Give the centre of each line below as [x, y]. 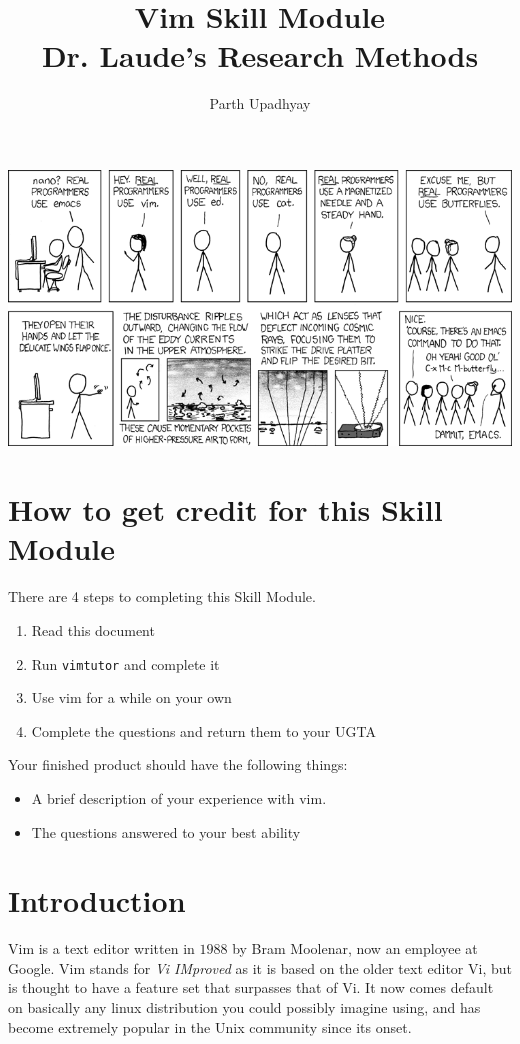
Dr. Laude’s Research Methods [260, 55]
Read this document [93, 629]
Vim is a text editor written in [101, 948]
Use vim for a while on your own [131, 697]
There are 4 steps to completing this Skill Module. [162, 596]
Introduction [97, 900]
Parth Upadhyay [260, 103]
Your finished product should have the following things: [178, 764]
